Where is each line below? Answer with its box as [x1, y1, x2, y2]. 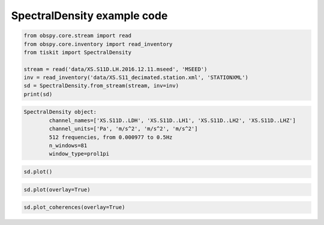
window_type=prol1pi [49, 150, 110, 157]
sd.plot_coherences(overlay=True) [23, 204, 125, 211]
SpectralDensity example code [11, 9, 168, 22]
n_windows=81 [49, 142, 88, 149]
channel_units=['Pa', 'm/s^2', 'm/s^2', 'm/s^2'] [49, 126, 198, 132]
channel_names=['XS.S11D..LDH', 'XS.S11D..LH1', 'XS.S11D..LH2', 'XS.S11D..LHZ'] [49, 117, 296, 124]
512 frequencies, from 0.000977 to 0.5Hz [49, 133, 173, 141]
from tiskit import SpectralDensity [23, 48, 132, 56]
